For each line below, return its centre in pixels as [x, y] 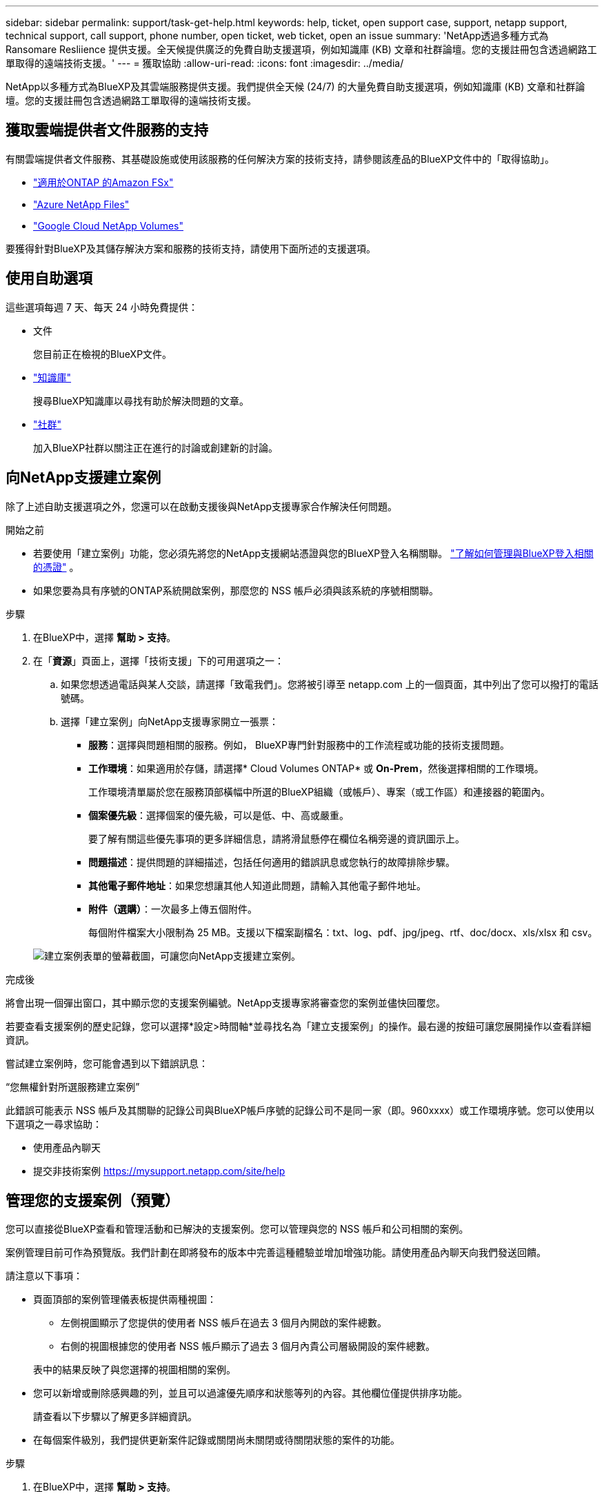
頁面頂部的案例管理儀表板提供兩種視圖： [125, 1299]
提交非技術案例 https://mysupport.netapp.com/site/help [159, 1171]
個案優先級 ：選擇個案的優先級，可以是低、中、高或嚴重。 [219, 815]
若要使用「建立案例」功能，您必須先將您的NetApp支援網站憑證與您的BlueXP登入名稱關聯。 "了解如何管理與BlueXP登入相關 [313, 553]
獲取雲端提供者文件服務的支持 [107, 130]
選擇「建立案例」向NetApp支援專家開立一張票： [170, 721]
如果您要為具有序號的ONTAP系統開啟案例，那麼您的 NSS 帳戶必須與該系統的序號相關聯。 [236, 590]
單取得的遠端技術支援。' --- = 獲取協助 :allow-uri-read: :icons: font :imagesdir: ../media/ [205, 63]
